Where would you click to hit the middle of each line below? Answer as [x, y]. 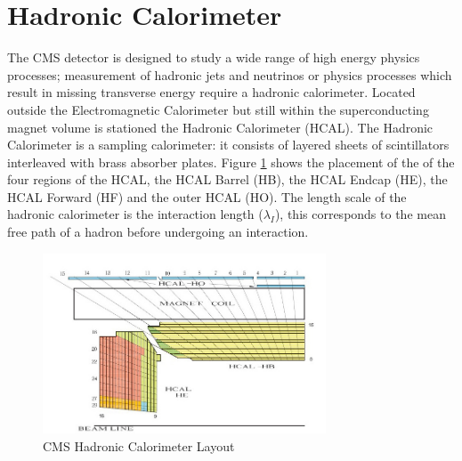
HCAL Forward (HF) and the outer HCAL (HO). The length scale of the [207, 196]
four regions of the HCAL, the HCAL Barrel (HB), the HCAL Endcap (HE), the [227, 179]
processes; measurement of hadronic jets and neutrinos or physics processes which [230, 74]
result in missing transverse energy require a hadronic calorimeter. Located [211, 92]
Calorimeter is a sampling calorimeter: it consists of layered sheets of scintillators [228, 145]
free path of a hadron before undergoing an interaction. [158, 232]
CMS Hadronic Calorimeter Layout [139, 445]
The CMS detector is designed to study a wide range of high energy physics [214, 57]
